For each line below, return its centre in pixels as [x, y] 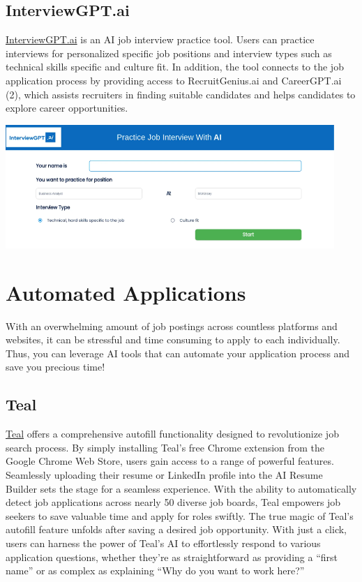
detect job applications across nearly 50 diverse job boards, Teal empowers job [173, 502]
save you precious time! [55, 367]
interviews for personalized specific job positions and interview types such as [169, 53]
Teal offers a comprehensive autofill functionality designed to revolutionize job [172, 434]
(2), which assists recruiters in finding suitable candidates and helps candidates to [181, 94]
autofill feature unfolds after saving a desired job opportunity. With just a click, [176, 529]
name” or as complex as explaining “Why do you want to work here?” [155, 570]
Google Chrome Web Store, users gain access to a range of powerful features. [170, 461]
